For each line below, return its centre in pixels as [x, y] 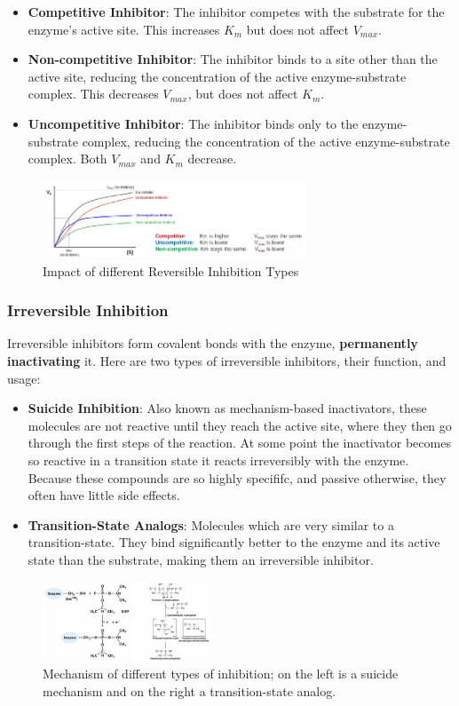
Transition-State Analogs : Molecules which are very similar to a [211, 524]
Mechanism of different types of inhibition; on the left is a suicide [221, 674]
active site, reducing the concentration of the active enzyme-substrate [217, 76]
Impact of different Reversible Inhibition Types [171, 270]
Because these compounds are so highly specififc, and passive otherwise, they [237, 477]
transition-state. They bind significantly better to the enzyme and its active [234, 542]
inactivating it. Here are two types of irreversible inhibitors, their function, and [227, 361]
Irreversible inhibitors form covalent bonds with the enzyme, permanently [213, 343]
